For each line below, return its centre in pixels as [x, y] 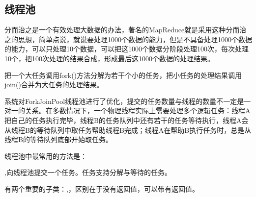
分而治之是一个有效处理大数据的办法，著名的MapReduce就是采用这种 [115, 30]
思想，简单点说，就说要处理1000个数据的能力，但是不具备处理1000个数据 [135, 39]
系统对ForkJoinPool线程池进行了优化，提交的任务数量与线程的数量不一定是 [124, 101]
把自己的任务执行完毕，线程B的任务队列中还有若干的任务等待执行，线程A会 [127, 120]
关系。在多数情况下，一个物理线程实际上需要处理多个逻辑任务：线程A [138, 111]
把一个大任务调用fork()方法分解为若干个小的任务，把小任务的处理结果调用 [123, 75]
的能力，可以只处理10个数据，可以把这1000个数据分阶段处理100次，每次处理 [127, 49]
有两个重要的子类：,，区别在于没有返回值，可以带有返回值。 [102, 188]
